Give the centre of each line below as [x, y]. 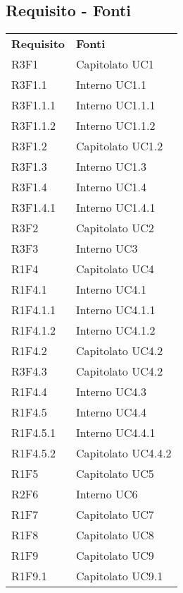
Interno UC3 [107, 248]
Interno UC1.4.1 [116, 208]
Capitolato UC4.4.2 [124, 453]
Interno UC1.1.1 [116, 105]
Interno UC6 [107, 494]
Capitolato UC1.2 [120, 146]
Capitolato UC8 [115, 535]
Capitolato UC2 [115, 228]
